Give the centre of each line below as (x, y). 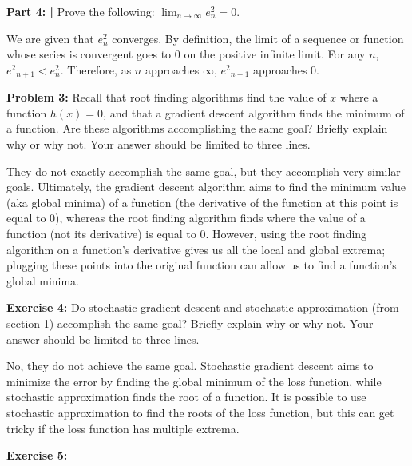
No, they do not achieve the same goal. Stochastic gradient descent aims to (190, 366)
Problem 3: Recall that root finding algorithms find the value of (166, 97)
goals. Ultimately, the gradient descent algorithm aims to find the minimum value (206, 187)
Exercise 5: (37, 455)
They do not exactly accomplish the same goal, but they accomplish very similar (204, 171)
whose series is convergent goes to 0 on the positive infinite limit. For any (186, 54)
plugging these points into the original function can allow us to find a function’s (202, 265)
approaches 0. (286, 69)
